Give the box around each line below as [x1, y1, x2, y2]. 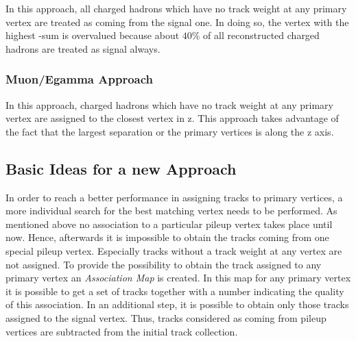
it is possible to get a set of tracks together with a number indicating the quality [5, 283, 344, 298]
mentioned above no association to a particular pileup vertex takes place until [5, 216, 333, 231]
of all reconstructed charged [203, 28, 320, 42]
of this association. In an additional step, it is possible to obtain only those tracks [5, 297, 349, 312]
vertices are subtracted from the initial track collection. [5, 324, 238, 338]
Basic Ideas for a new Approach [5, 157, 237, 179]
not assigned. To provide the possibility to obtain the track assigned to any [5, 257, 322, 271]
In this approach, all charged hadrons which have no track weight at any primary [5, 1, 347, 15]
